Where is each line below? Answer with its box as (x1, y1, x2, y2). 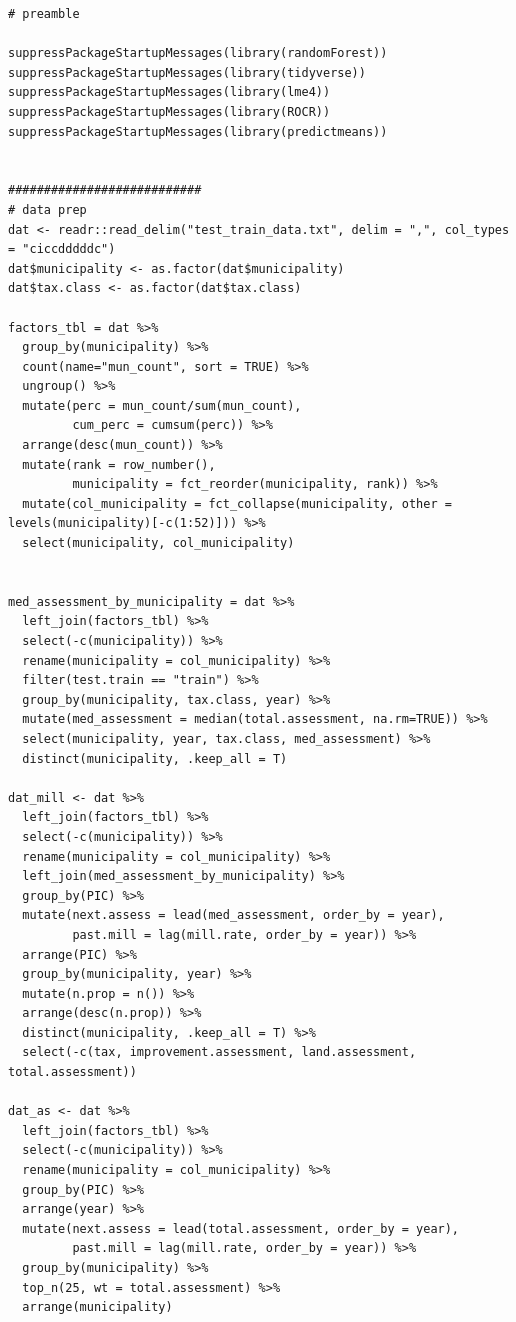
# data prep (8, 202, 87, 217)
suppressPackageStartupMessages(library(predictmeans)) (8, 124, 388, 139)
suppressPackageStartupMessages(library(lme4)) (8, 85, 331, 100)
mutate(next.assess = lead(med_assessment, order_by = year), (22, 908, 445, 923)
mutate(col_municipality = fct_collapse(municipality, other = (22, 496, 452, 511)
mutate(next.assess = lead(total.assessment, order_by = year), (22, 1221, 460, 1236)
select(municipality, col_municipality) (22, 536, 295, 551)
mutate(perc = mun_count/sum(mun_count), (22, 398, 302, 413)
